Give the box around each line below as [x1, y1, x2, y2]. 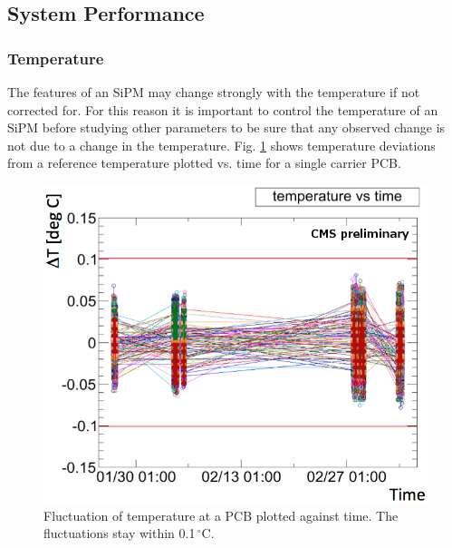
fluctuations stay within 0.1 [43, 524, 196, 543]
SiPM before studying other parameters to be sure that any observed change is [7, 118, 446, 137]
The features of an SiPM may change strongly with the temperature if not [7, 83, 420, 101]
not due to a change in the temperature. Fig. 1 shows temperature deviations [7, 135, 436, 154]
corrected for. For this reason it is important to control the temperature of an [7, 100, 438, 119]
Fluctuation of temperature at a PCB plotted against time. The [43, 505, 399, 524]
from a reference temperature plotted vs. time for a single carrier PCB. [7, 153, 401, 172]
